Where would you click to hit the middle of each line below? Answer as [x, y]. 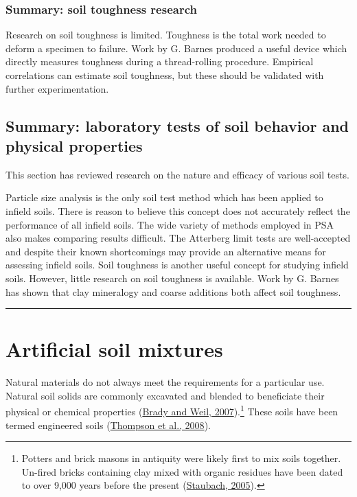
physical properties [74, 145]
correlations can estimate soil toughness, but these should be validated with [165, 75]
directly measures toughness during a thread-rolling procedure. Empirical [160, 61]
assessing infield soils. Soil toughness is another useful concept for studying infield [177, 265]
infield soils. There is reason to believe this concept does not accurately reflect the [178, 210]
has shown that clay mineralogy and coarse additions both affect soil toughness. [173, 291]
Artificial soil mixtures [114, 349]
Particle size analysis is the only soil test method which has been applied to [164, 197]
